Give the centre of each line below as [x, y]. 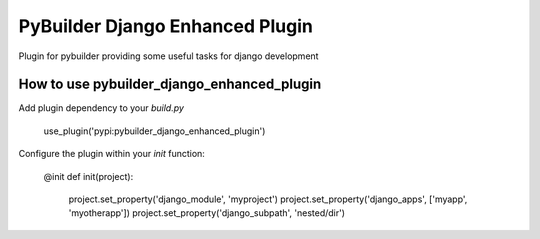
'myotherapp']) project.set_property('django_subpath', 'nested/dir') [206, 213]
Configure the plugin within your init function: [111, 154]
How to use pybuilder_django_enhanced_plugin [170, 84]
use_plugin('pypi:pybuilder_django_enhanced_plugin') [154, 131]
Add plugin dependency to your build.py [101, 108]
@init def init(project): [88, 176]
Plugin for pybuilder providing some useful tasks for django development [168, 56]
